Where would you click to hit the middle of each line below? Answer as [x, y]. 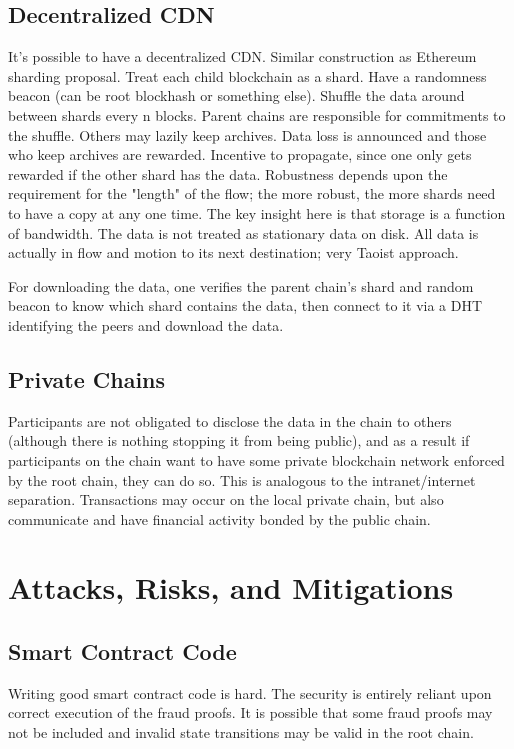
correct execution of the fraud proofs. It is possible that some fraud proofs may [250, 712]
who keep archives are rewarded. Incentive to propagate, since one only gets [240, 154]
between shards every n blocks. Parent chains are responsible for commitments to [257, 114]
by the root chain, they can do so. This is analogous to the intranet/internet [242, 479]
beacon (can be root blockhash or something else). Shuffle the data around [236, 95]
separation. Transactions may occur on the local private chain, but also [226, 499]
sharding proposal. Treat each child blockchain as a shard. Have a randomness [247, 75]
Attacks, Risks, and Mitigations [231, 587]
